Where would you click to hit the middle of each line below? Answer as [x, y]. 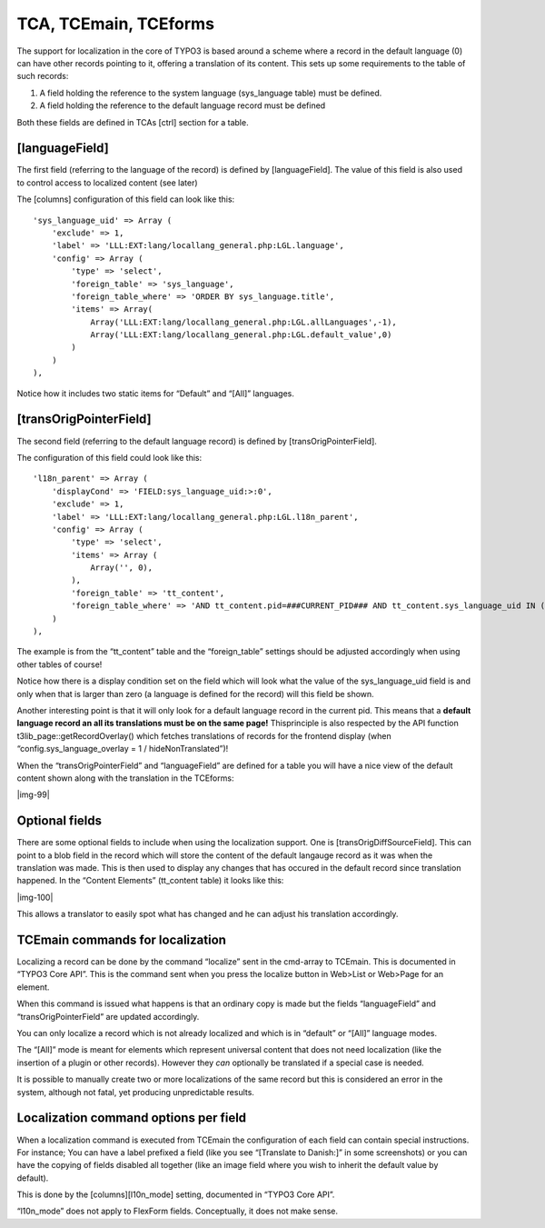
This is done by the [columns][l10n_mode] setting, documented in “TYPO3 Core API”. [176, 1194]
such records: [43, 76]
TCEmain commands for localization [122, 940]
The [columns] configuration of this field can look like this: [126, 199]
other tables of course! [59, 664]
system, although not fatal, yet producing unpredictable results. [135, 1092]
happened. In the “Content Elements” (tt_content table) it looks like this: [150, 881]
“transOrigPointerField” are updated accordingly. [108, 1016]
